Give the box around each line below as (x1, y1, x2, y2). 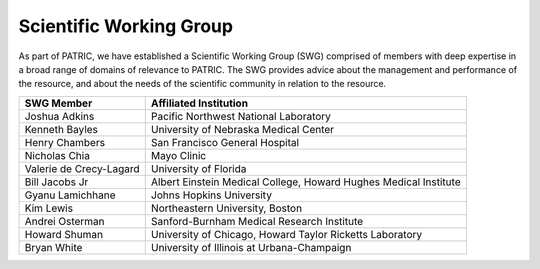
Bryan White (24, 240, 83, 254)
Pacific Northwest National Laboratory (150, 109, 332, 123)
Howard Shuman (24, 227, 104, 241)
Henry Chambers (24, 135, 105, 149)
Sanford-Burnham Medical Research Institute (150, 214, 364, 228)
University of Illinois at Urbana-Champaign (150, 240, 352, 254)
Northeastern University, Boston (150, 201, 303, 215)
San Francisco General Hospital (150, 135, 300, 149)
